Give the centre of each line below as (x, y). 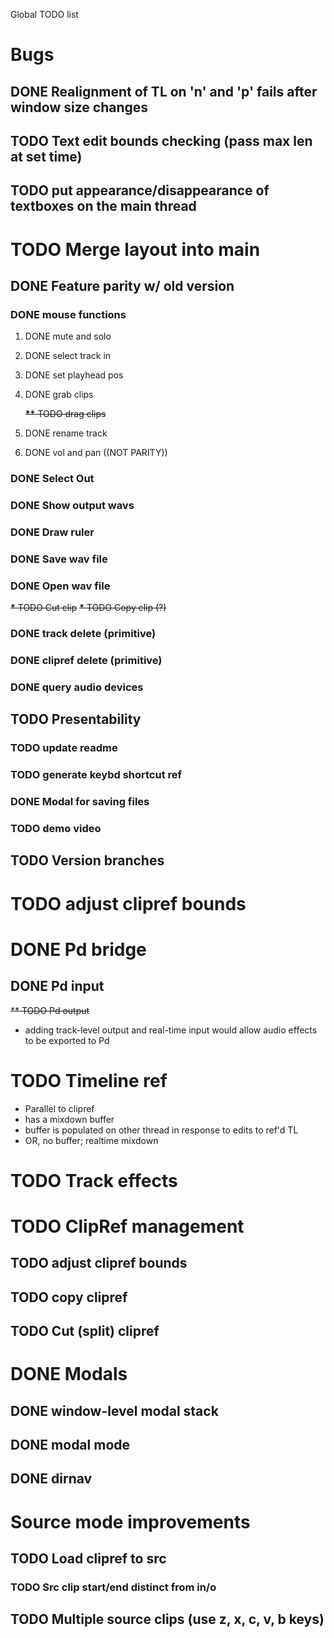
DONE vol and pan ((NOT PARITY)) (96, 453)
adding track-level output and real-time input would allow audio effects (171, 1030)
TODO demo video (56, 829)
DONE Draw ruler (52, 532)
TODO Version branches (87, 860)
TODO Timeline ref (89, 1080)
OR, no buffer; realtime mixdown (91, 1140)
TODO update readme (64, 748)
